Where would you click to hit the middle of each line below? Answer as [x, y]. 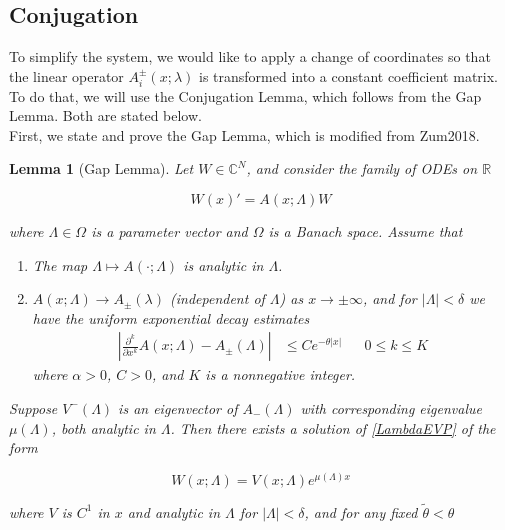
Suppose [33, 407]
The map [60, 264]
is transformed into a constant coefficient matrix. [348, 75]
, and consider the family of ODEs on [362, 168]
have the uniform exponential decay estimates [171, 317]
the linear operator [66, 75]
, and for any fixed [361, 511]
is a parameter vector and [169, 230]
